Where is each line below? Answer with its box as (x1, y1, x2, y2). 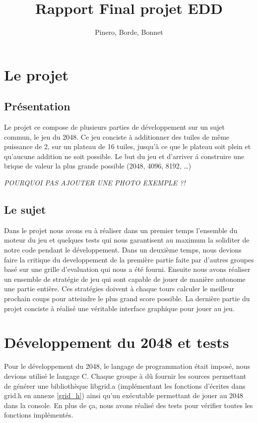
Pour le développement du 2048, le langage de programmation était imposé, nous (4, 361, 250, 371)
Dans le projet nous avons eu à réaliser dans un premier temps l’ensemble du (4, 225, 238, 235)
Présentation (4, 98, 70, 114)
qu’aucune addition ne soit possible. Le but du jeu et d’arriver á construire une (4, 151, 245, 161)
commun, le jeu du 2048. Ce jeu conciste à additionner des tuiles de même (4, 131, 230, 142)
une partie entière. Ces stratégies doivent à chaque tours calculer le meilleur (4, 283, 235, 294)
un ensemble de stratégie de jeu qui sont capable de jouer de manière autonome (4, 273, 246, 284)
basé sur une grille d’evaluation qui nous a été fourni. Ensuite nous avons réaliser (4, 264, 251, 274)
